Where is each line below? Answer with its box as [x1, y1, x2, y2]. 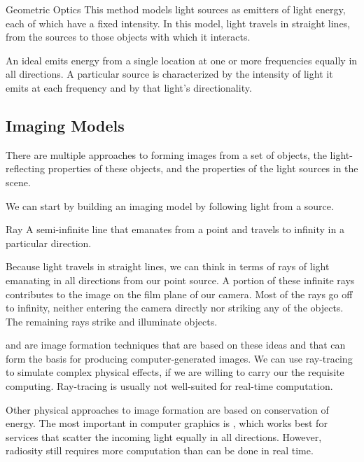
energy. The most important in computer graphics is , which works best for [6, 416, 328, 430]
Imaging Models [6, 114, 125, 136]
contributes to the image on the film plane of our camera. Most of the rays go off [6, 286, 353, 301]
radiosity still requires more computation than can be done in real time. [6, 443, 314, 458]
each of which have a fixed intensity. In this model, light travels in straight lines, [6, 15, 351, 30]
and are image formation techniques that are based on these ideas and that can [6, 337, 346, 352]
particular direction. [6, 235, 92, 250]
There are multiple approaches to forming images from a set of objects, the [6, 147, 327, 162]
